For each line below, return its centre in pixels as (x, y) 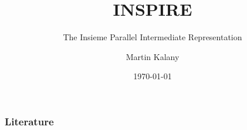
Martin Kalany (153, 56)
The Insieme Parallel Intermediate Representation (153, 37)
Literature (29, 121)
